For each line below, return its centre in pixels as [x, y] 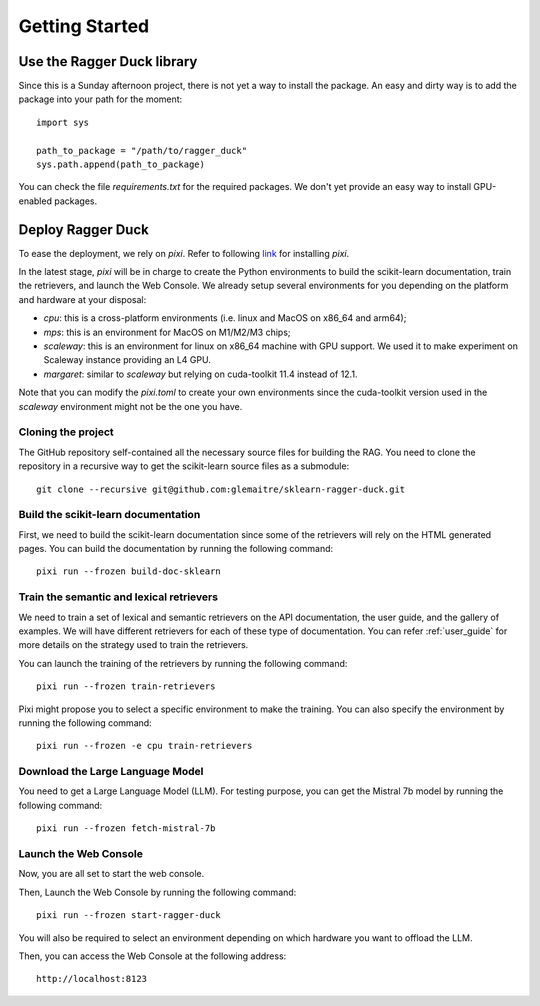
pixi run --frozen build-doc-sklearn [129, 571]
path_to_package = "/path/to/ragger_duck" [142, 150]
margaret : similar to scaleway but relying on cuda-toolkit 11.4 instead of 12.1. [200, 374]
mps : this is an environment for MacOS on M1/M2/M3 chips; [167, 332]
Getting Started [84, 26]
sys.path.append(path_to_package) [120, 164]
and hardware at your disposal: [82, 299]
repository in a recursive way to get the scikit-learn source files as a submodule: [184, 466]
